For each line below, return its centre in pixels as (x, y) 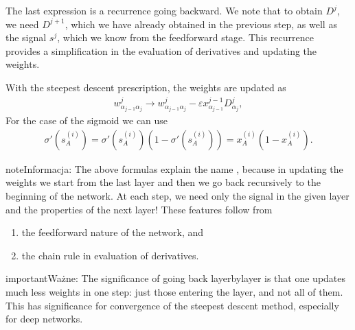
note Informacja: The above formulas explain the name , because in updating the (174, 168)
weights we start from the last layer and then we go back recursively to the (163, 182)
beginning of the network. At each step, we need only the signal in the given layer (177, 196)
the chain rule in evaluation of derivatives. (110, 255)
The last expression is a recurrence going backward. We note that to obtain (164, 10)
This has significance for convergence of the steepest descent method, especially (172, 305)
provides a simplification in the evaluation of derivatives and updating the (161, 50)
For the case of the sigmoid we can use (87, 120)
